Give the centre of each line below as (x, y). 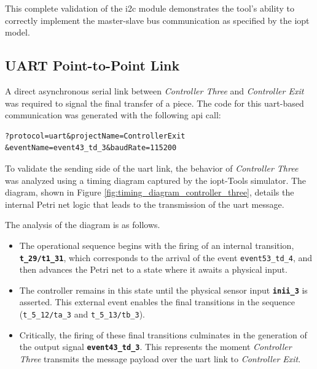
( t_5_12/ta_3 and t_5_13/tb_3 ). (82, 314)
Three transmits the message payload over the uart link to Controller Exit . (160, 358)
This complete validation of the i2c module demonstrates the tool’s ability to (150, 8)
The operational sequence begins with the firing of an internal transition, (157, 245)
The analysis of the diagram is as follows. (83, 225)
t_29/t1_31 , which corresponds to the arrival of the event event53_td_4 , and (166, 257)
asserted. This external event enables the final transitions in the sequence (157, 302)
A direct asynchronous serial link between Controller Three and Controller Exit (155, 90)
